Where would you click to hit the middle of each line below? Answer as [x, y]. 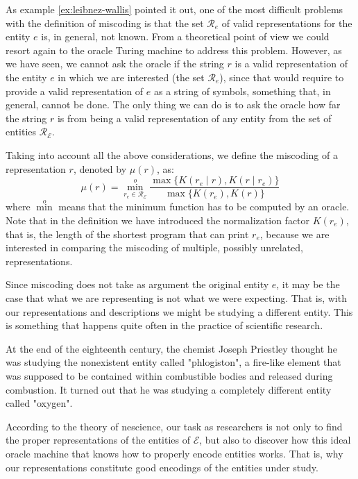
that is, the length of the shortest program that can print [127, 234]
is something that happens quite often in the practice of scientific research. [164, 325]
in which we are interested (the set [131, 77]
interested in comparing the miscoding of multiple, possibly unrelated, [155, 247]
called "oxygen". [39, 403]
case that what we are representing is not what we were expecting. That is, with [176, 297]
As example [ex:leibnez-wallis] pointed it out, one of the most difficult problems [174, 9]
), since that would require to [282, 77]
